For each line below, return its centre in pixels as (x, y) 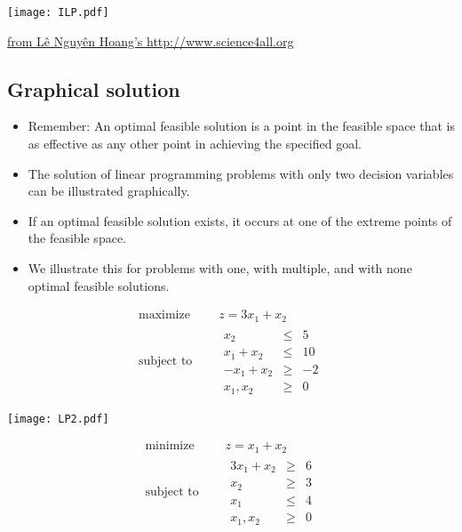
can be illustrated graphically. (109, 191)
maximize (164, 315)
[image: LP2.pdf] (58, 419)
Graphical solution (94, 89)
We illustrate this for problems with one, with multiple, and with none (220, 268)
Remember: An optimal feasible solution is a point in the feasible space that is (241, 126)
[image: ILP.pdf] (58, 12)
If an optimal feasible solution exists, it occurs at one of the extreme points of (240, 220)
